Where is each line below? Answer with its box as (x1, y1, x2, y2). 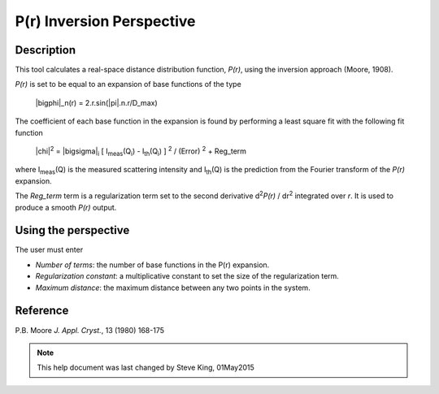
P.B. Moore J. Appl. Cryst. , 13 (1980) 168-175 (15, 325, 165, 335)
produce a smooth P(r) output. (15, 202, 117, 212)
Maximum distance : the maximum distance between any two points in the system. (35, 283, 311, 292)
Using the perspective (15, 223, 130, 237)
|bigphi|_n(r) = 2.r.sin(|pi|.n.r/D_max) (35, 97, 158, 107)
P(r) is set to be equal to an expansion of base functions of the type (15, 80, 241, 89)
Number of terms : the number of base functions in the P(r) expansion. (35, 260, 270, 270)
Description (15, 43, 76, 57)
